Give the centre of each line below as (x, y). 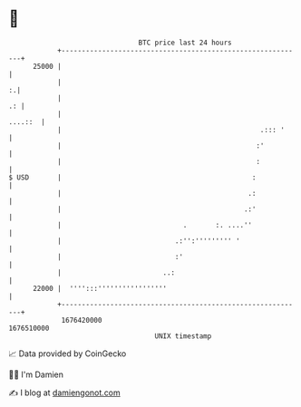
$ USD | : (132, 177)
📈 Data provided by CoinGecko (68, 354)
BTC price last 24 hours (185, 43)
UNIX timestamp (183, 336)
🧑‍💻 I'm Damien (36, 374)
